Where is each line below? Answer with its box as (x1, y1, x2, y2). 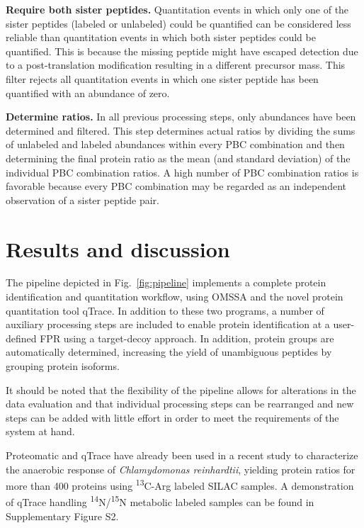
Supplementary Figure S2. (6, 508, 119, 523)
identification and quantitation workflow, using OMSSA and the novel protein (6, 289, 343, 304)
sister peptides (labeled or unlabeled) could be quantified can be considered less (6, 16, 351, 30)
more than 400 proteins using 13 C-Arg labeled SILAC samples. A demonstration (6, 476, 354, 493)
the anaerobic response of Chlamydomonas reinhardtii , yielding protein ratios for (6, 461, 356, 476)
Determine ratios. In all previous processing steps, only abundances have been (6, 109, 356, 124)
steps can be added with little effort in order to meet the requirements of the (6, 410, 339, 425)
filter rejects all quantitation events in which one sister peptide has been (6, 71, 319, 86)
